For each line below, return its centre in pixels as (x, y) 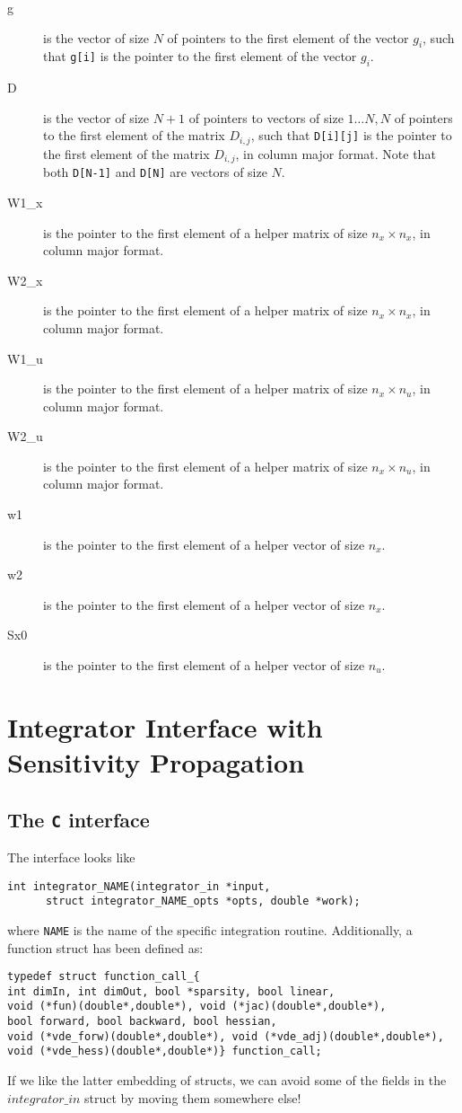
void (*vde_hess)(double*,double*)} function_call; (165, 1051)
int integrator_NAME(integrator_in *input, (139, 886)
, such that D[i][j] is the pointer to (351, 135)
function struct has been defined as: (105, 947)
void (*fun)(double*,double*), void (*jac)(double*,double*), (197, 1007)
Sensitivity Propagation (156, 762)
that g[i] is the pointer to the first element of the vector (200, 56)
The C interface (78, 819)
